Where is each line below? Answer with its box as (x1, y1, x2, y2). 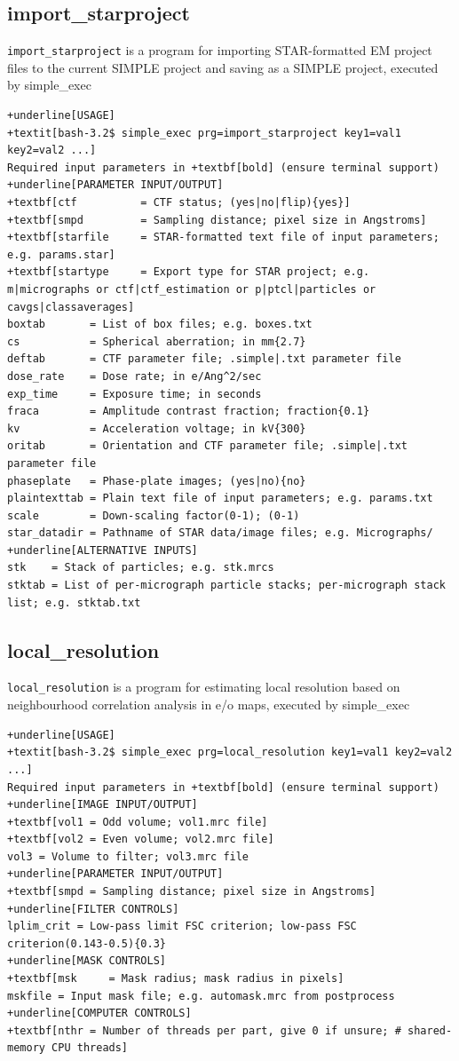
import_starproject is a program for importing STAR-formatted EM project (7, 41, 432, 59)
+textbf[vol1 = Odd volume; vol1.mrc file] (7, 815, 268, 828)
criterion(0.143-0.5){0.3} (7, 937, 166, 950)
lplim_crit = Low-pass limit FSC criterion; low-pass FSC (7, 920, 357, 933)
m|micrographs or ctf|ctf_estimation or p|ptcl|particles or (7, 282, 376, 296)
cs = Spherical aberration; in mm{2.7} (7, 335, 306, 348)
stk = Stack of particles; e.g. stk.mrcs (7, 561, 274, 574)
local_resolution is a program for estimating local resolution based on (7, 677, 400, 696)
